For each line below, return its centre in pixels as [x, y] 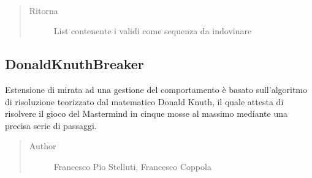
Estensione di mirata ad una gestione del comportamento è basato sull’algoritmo [156, 89]
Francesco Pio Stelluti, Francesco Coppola [132, 166]
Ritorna [44, 10]
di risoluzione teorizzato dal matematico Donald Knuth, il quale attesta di [144, 101]
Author [43, 146]
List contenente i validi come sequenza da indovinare [153, 31]
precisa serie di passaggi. [51, 125]
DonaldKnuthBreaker [74, 64]
